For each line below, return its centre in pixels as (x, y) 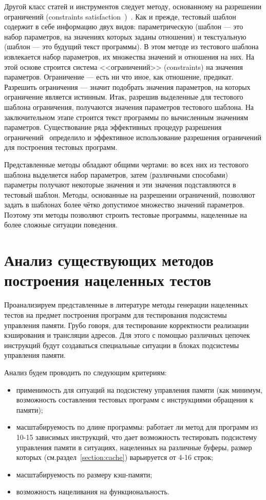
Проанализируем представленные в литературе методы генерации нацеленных (126, 305)
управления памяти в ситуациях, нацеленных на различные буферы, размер (134, 447)
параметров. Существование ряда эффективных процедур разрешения (113, 127)
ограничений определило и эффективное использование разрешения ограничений (133, 137)
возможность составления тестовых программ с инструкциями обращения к (135, 400)
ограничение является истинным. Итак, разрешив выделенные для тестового (124, 97)
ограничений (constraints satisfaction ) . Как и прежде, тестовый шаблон (120, 16)
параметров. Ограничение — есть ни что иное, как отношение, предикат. (119, 77)
